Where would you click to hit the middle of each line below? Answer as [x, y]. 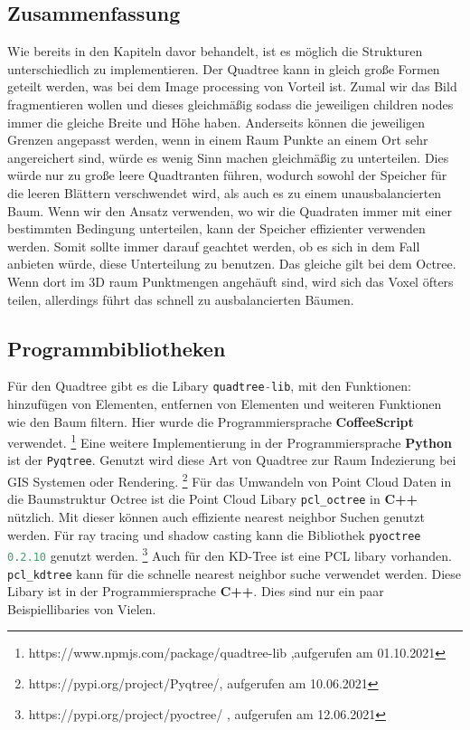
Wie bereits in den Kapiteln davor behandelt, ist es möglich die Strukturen [215, 51]
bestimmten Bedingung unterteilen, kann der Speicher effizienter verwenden [216, 228]
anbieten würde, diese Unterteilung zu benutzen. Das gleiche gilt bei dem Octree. [232, 264]
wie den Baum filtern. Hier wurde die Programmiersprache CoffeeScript [211, 421]
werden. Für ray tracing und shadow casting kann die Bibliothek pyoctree [214, 534]
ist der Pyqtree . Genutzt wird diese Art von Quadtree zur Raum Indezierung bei [232, 460]
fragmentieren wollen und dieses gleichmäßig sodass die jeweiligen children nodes [230, 104]
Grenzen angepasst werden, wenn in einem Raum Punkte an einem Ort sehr [218, 140]
